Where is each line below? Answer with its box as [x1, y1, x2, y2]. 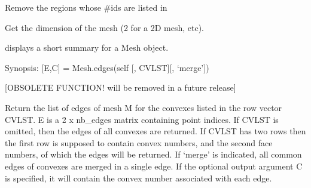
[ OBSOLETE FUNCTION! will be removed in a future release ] [5, 81, 236, 94]
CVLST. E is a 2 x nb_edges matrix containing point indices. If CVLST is [5, 113, 279, 125]
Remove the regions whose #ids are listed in [5, 1, 167, 13]
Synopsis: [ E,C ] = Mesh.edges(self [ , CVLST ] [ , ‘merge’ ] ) [5, 61, 209, 73]
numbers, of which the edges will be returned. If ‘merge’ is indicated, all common [5, 148, 302, 161]
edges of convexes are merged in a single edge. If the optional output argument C [5, 159, 303, 172]
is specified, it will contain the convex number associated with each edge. [5, 171, 272, 184]
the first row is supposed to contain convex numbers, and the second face [5, 136, 273, 149]
